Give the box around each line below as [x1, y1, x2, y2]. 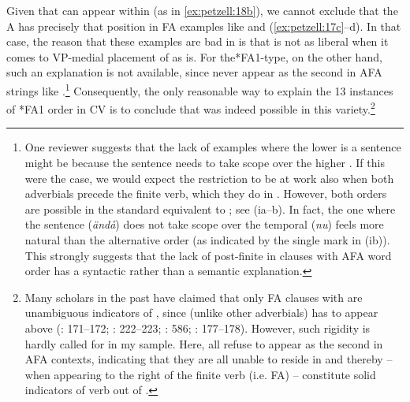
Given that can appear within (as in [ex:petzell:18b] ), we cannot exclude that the [6, 2, 398, 18]
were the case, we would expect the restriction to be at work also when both [24, 169, 394, 186]
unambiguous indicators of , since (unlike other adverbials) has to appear [24, 304, 378, 321]
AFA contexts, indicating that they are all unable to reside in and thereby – [24, 351, 393, 367]
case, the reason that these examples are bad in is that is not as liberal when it [6, 33, 389, 50]
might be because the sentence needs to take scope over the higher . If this [24, 154, 385, 171]
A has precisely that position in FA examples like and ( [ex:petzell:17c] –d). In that [6, 17, 401, 34]
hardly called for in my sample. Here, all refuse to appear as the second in [24, 335, 383, 352]
